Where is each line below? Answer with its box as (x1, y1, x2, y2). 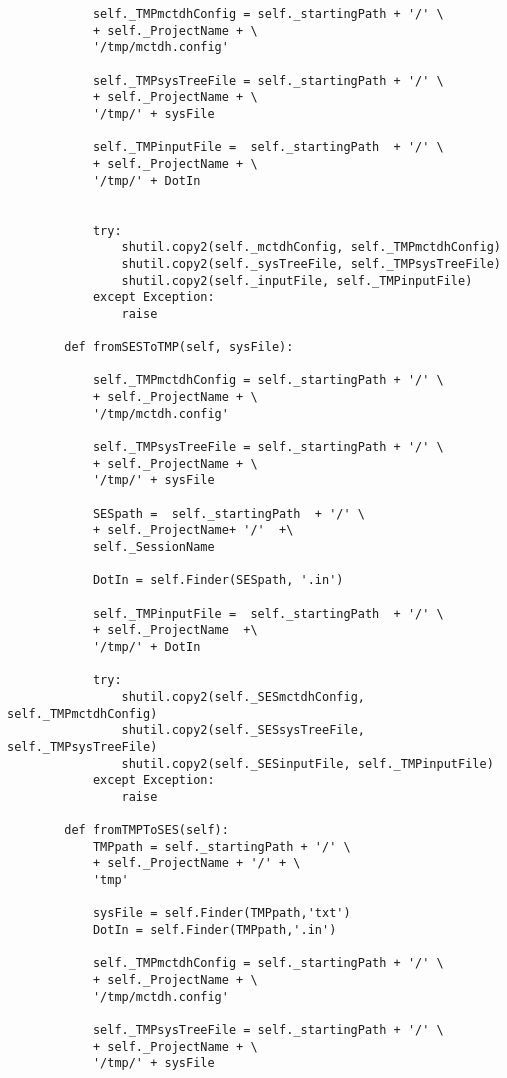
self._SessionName (92, 540, 215, 554)
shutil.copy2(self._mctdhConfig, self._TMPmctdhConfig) (121, 240, 501, 255)
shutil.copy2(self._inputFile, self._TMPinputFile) (121, 273, 473, 288)
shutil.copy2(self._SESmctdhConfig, (121, 689, 365, 704)
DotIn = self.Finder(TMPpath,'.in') (92, 923, 337, 938)
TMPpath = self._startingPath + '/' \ (92, 839, 351, 854)
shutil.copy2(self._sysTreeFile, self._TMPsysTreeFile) (121, 256, 501, 271)
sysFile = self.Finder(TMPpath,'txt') (92, 906, 351, 921)
